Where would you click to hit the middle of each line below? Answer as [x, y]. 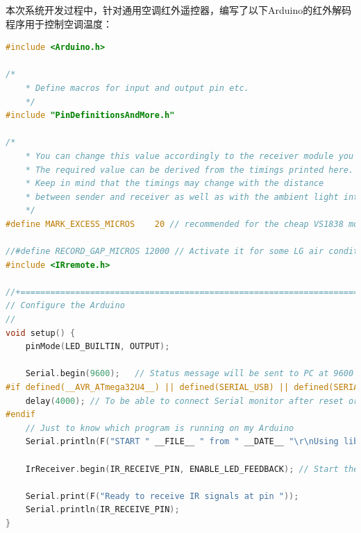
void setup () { [41, 333]
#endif [20, 415]
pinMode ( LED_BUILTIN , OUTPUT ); [98, 347]
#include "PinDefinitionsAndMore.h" [90, 116]
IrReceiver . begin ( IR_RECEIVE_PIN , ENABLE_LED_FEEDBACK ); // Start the [192, 469]
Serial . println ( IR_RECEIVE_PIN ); [102, 510]
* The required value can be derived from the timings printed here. [190, 170]
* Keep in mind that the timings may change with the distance [175, 184]
